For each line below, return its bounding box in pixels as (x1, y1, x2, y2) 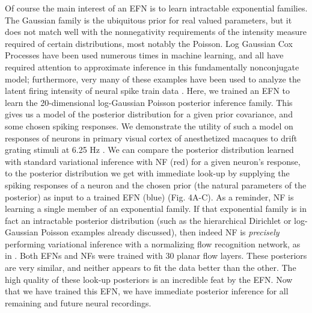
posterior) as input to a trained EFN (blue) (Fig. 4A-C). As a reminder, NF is (5, 190, 294, 203)
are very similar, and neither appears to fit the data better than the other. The (5, 261, 296, 274)
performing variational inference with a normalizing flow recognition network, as (5, 237, 301, 250)
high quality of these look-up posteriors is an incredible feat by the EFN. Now (5, 273, 293, 285)
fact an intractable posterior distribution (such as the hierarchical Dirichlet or (5, 214, 292, 226)
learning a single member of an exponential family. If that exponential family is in (5, 202, 307, 215)
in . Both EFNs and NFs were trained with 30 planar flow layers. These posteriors (5, 249, 307, 262)
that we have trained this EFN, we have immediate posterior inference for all (5, 285, 289, 297)
